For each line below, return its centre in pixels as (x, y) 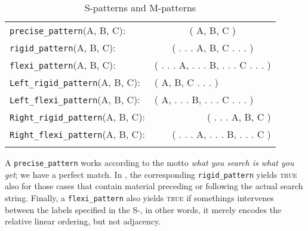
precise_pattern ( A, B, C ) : (68, 30)
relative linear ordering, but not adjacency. (83, 221)
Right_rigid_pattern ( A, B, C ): (77, 117)
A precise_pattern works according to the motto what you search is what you (150, 162)
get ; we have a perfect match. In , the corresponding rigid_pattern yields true (151, 174)
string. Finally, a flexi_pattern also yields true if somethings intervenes (139, 197)
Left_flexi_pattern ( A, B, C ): (75, 99)
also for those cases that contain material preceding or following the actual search (154, 186)
